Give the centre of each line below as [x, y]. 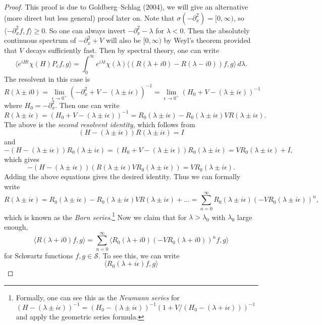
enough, [16, 226]
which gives [22, 159]
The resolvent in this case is [47, 78]
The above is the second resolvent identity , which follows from [100, 124]
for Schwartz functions [39, 255]
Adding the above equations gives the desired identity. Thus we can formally [122, 176]
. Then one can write [87, 105]
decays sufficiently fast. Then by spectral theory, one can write [123, 50]
